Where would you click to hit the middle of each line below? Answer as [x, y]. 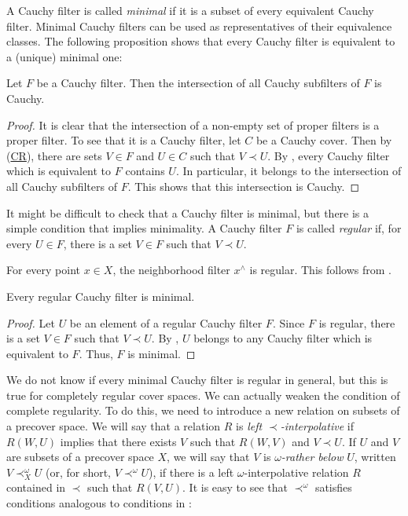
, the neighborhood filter [171, 270]
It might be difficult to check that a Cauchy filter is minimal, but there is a [188, 212]
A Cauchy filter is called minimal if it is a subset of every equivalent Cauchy [190, 10]
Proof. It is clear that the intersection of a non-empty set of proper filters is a [193, 124]
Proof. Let [31, 322]
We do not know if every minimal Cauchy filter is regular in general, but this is [197, 380]
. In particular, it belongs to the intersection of [289, 171]
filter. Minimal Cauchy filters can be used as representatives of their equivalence [199, 26]
